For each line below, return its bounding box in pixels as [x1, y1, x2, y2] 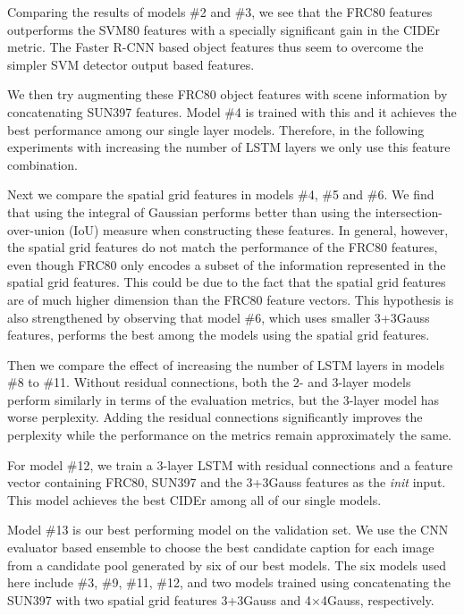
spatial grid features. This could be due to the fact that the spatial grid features [7, 273, 446, 291]
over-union [7, 220, 65, 239]
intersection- [375, 202, 443, 221]
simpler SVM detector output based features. [7, 55, 255, 73]
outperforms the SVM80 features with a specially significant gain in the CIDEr [7, 20, 440, 38]
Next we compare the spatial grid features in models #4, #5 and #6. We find [7, 185, 434, 204]
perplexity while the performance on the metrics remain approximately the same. [7, 425, 451, 444]
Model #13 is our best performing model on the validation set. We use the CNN [7, 520, 449, 539]
